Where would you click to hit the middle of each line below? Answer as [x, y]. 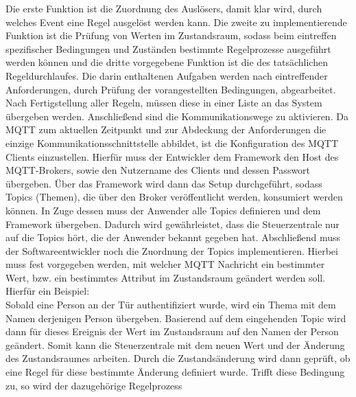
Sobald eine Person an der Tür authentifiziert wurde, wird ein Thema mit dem [171, 305]
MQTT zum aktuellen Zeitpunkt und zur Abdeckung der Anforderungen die [166, 129]
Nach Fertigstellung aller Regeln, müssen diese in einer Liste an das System [164, 103]
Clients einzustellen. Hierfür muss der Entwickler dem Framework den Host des [172, 156]
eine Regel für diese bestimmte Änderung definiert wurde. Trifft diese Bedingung [175, 372]
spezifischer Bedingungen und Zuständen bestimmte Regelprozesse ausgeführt [168, 48]
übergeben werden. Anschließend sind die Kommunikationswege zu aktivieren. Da [177, 116]
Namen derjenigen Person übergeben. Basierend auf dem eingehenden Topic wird [176, 318]
